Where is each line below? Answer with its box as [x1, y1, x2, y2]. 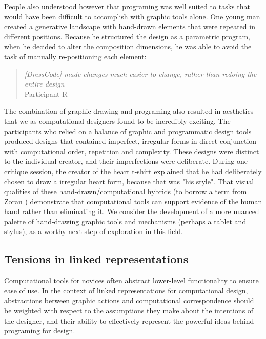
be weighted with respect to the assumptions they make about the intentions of [4, 305, 254, 316]
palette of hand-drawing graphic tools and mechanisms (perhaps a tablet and [4, 216, 247, 226]
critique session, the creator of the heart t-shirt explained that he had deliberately [4, 165, 262, 176]
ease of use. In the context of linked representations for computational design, [4, 285, 248, 295]
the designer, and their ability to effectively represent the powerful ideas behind [4, 315, 254, 326]
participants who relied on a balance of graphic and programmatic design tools [4, 125, 252, 136]
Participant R [24, 88, 68, 99]
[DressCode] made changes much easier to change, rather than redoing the [24, 68, 257, 79]
